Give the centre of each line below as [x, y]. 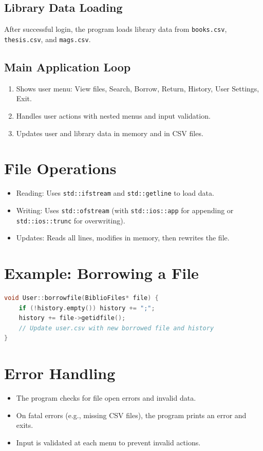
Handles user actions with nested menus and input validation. [113, 115]
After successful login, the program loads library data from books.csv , [116, 29]
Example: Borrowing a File [101, 273]
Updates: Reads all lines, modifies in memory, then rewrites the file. [123, 238]
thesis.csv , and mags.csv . [48, 39]
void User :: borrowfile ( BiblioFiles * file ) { [81, 298]
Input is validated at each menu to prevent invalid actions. [108, 442]
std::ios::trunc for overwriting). [71, 220]
